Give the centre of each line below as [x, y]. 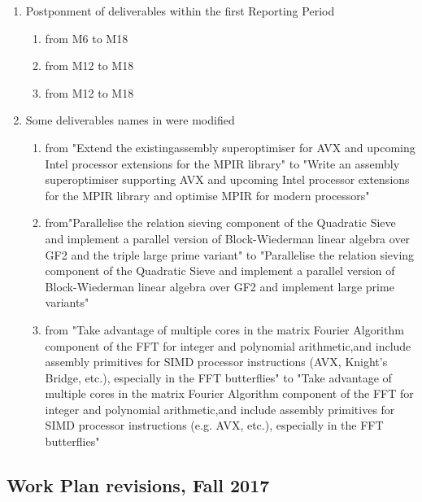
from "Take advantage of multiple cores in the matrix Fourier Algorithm [224, 329]
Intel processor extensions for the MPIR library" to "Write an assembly [222, 163]
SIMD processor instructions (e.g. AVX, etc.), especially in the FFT [214, 425]
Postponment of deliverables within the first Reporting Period [180, 11]
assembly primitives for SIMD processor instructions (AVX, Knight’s [216, 362]
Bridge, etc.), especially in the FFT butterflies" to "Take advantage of [218, 377]
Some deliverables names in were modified [130, 120]
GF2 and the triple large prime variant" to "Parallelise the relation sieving [230, 254]
